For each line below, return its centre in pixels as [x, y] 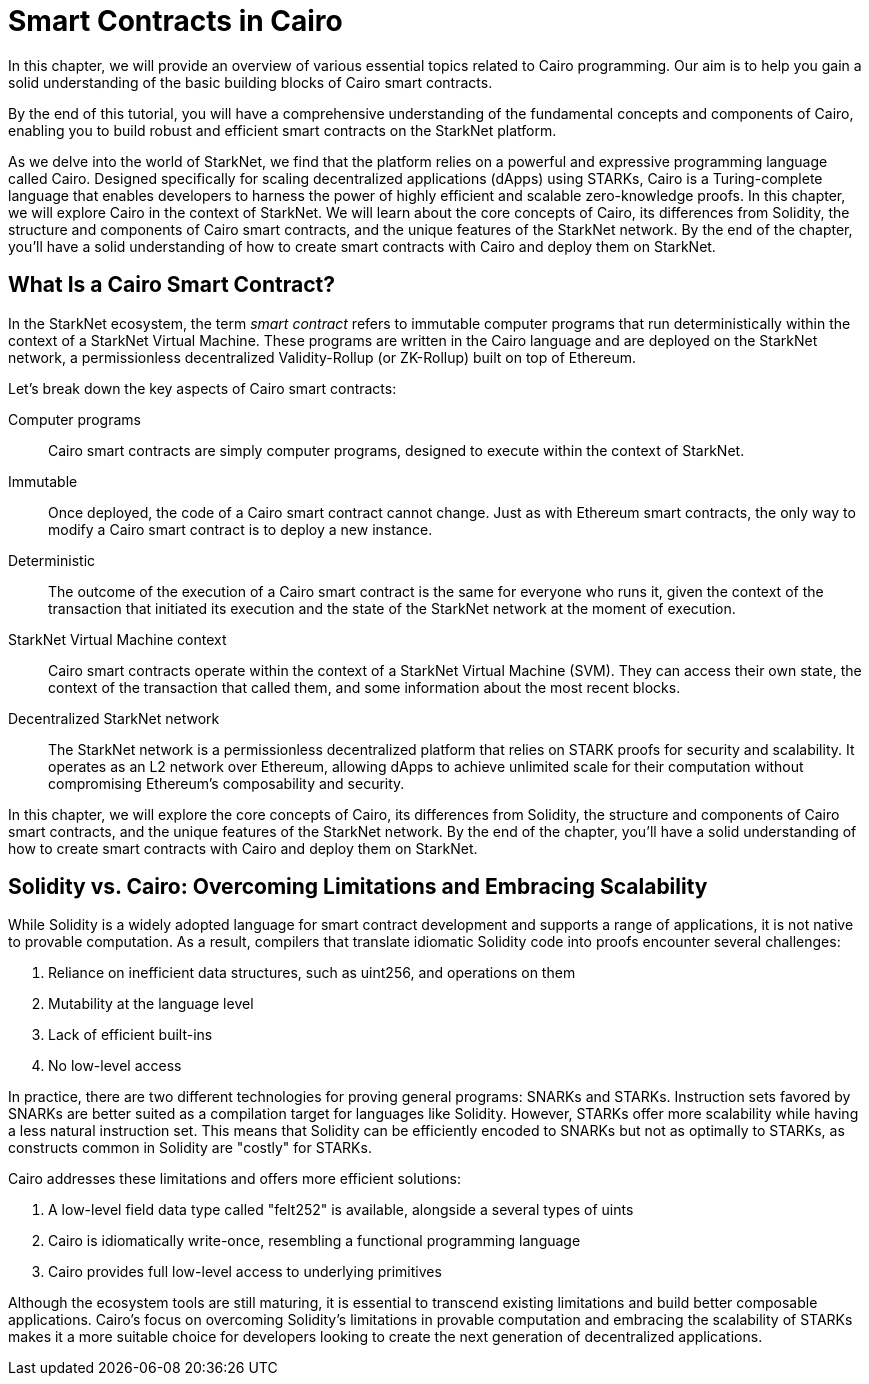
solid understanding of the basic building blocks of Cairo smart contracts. [250, 82]
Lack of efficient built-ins [130, 1035]
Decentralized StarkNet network [114, 718]
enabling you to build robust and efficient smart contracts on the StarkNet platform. [282, 130]
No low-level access [115, 1066]
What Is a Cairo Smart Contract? [171, 285]
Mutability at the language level [151, 1004]
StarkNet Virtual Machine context [117, 639]
